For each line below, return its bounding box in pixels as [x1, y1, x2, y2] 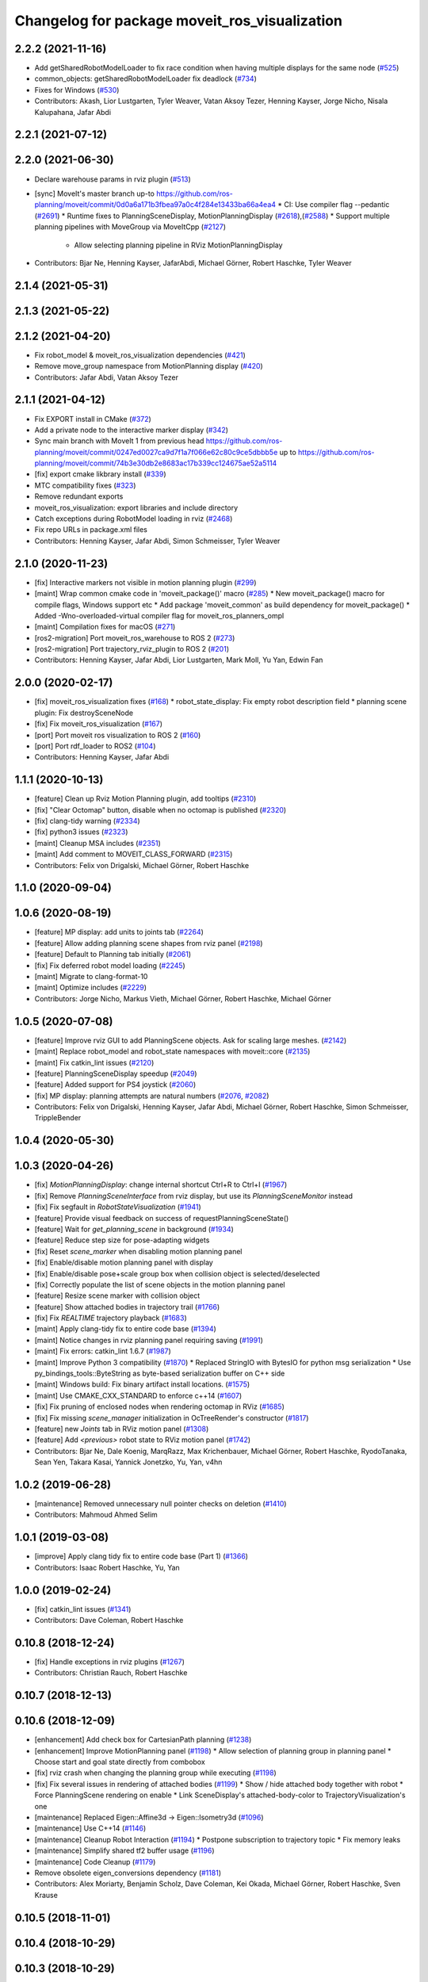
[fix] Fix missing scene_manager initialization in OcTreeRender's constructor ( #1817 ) [34, 1413, 309, 1422]
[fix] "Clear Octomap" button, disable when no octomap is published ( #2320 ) [34, 805, 287, 814]
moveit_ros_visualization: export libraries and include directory [34, 503, 239, 512]
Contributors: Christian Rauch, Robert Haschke [34, 1668, 188, 1678]
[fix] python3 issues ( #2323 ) [34, 827, 128, 836]
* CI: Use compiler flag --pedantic [277, 200, 390, 209]
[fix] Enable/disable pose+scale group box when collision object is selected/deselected [34, 1268, 320, 1278]
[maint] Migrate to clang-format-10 [34, 972, 148, 981]
